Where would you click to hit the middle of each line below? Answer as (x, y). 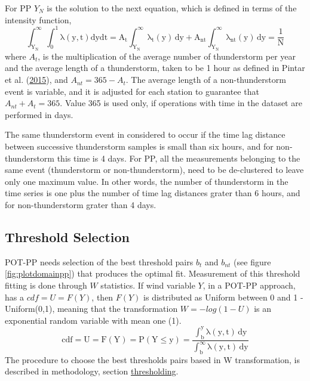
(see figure (252, 261)
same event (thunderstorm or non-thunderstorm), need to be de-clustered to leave (154, 170)
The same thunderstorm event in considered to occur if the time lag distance (145, 134)
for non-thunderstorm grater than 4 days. (81, 205)
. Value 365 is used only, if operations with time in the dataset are (181, 103)
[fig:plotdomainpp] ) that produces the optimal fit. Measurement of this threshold (153, 273)
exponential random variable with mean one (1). (93, 320)
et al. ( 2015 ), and (36, 80)
